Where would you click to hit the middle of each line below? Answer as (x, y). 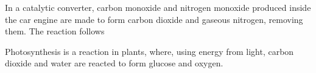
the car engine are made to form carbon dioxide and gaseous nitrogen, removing (154, 19)
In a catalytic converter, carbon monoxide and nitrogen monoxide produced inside (158, 7)
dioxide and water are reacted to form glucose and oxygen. (114, 63)
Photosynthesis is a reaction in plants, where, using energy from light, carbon (149, 51)
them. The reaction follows (55, 31)
